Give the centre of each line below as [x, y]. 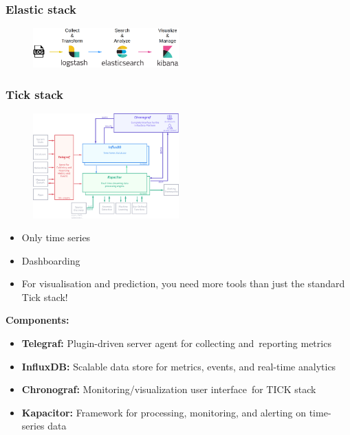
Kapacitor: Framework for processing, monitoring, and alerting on [164, 412]
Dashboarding [51, 260]
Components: [37, 320]
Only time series [56, 237]
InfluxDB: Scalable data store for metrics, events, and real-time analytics [179, 366]
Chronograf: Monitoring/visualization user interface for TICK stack [169, 389]
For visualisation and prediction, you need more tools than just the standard [183, 283]
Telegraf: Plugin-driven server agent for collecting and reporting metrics [176, 343]
